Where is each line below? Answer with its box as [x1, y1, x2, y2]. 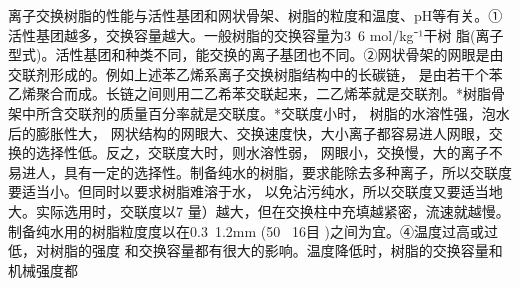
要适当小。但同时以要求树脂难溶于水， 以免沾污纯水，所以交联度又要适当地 [8, 181, 503, 202]
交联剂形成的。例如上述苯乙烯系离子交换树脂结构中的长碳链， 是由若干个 [8, 63, 489, 84]
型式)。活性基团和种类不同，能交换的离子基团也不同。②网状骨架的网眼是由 [8, 44, 504, 65]
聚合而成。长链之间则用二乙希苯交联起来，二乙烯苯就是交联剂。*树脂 [35, 83, 491, 104]
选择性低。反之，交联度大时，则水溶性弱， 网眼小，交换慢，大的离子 [35, 142, 489, 163]
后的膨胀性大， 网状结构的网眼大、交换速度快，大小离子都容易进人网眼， [8, 122, 489, 143]
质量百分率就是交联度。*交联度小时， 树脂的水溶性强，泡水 [119, 102, 510, 123]
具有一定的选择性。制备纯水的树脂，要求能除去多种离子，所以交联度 [63, 161, 512, 182]
